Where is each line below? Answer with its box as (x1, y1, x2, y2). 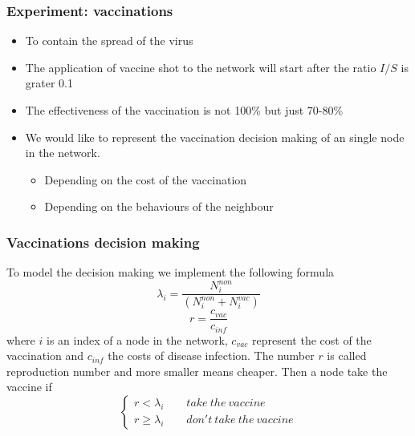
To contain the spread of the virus (25, 32, 193, 49)
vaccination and (6, 347, 84, 364)
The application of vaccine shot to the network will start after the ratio (25, 59, 376, 75)
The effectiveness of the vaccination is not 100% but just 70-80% (25, 102, 344, 118)
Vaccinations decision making (6, 232, 200, 252)
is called (327, 347, 367, 364)
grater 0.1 (25, 75, 73, 91)
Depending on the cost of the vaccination (44, 171, 247, 188)
